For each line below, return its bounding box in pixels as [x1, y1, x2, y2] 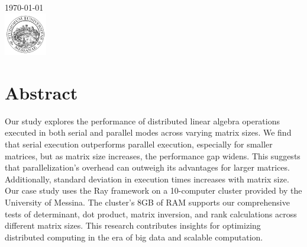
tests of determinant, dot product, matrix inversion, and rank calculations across [5, 207, 297, 220]
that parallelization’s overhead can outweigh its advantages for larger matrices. [5, 161, 290, 174]
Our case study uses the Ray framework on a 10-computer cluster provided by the [5, 184, 302, 197]
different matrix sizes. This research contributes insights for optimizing [5, 219, 261, 232]
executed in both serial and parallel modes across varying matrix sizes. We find [5, 126, 292, 139]
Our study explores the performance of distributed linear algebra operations [5, 114, 280, 127]
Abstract [5, 80, 78, 104]
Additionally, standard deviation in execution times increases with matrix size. [5, 172, 289, 185]
